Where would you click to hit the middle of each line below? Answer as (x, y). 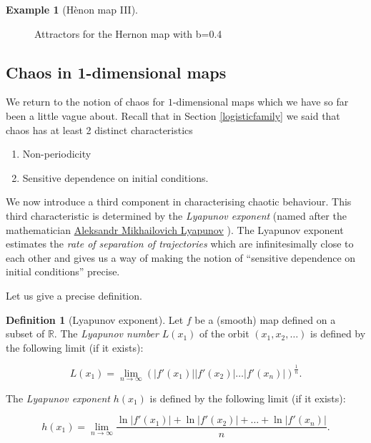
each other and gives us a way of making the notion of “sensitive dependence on (181, 257)
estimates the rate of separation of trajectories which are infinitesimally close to (180, 244)
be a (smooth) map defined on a (265, 319)
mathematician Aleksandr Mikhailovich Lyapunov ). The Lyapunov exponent (175, 229)
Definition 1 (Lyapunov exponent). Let (95, 319)
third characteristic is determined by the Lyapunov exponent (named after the (176, 215)
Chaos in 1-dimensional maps (116, 72)
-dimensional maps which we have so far (261, 102)
